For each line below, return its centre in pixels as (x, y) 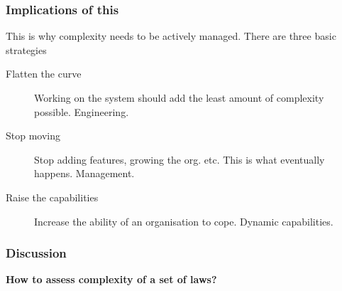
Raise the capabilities (52, 197)
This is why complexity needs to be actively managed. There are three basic (171, 36)
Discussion (36, 253)
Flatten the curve (44, 74)
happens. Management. (84, 173)
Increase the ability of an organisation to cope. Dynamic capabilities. (184, 221)
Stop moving (33, 136)
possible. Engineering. (82, 111)
